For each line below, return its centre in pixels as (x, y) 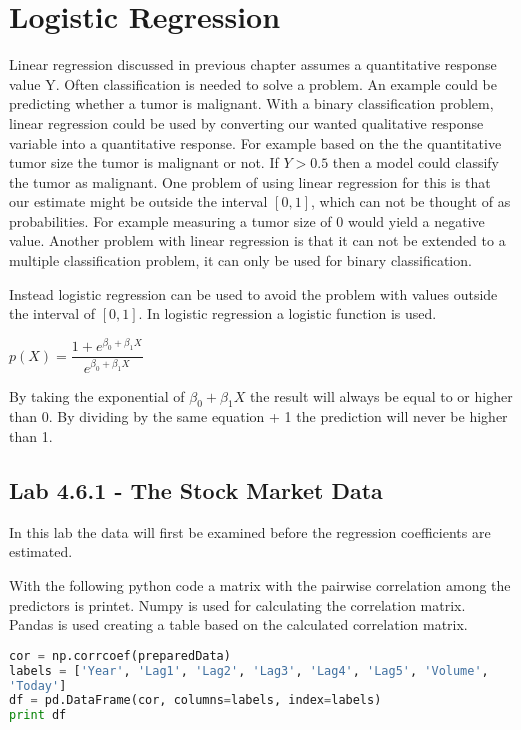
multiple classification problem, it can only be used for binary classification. (240, 260)
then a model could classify (416, 162)
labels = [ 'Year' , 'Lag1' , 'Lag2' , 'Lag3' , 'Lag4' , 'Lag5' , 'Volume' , (249, 670)
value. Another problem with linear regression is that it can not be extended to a (257, 240)
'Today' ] (38, 685)
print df (38, 715)
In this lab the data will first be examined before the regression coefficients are (250, 531)
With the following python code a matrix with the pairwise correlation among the (260, 585)
